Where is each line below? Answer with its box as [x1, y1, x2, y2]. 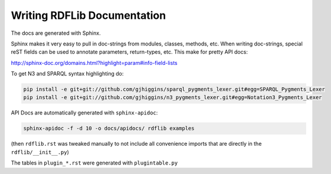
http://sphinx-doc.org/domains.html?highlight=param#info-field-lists [11, 59, 178, 66]
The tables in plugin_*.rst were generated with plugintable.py [11, 159, 178, 166]
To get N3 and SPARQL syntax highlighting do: [11, 70, 124, 77]
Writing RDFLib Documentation [11, 9, 166, 22]
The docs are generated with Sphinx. [11, 29, 101, 37]
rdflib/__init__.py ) [11, 148, 69, 156]
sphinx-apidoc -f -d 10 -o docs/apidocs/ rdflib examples [23, 125, 195, 132]
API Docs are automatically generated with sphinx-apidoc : [11, 109, 158, 116]
